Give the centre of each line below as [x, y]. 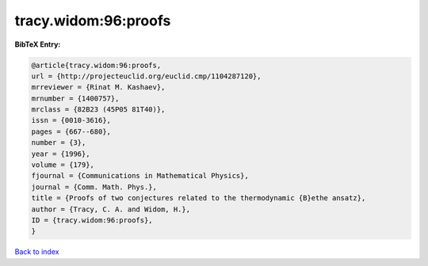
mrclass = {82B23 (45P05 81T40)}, [98, 110]
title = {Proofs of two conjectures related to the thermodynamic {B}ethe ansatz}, [199, 198]
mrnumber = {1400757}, [75, 98]
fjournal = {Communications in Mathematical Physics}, [140, 176]
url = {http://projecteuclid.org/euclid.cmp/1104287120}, [146, 76]
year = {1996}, [61, 154]
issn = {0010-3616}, [71, 120]
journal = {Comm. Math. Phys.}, [94, 187]
